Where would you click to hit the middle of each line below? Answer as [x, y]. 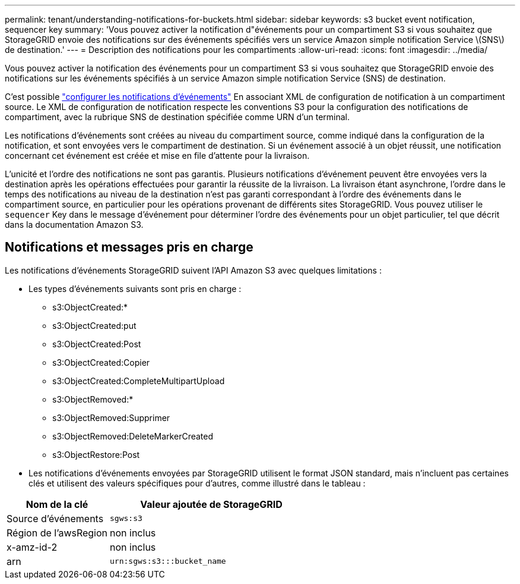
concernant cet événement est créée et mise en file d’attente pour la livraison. [157, 156]
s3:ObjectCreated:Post [97, 344]
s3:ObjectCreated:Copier [101, 362]
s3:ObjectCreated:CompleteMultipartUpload [139, 381]
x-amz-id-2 [32, 547]
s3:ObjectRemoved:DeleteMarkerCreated [133, 436]
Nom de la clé [57, 504]
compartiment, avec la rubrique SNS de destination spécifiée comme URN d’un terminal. [177, 117]
